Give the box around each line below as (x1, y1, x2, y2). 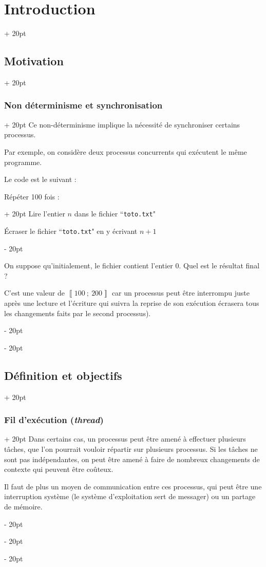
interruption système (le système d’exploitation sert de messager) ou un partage (4, 491, 256, 502)
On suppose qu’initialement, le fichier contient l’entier (4, 260, 173, 271)
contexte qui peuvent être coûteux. (4, 464, 113, 474)
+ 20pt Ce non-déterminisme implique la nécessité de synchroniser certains (4, 119, 240, 130)
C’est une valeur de (4, 287, 65, 298)
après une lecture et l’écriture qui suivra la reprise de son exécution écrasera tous (4, 297, 259, 308)
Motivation (4, 53, 64, 69)
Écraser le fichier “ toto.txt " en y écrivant (4, 225, 138, 236)
